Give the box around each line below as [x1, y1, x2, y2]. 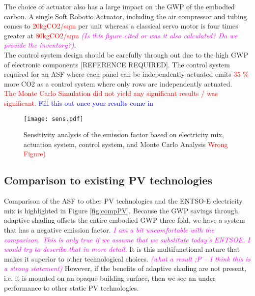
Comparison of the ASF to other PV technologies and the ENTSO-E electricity [4, 196, 243, 206]
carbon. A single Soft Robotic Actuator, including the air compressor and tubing [4, 11, 247, 21]
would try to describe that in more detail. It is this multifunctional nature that [4, 244, 240, 254]
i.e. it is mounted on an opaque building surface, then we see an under [4, 272, 216, 283]
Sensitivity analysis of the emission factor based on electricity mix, [24, 129, 224, 140]
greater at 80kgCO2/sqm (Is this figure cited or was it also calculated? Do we [4, 30, 237, 40]
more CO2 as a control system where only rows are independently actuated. [4, 78, 232, 89]
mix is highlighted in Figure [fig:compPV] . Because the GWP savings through [4, 205, 238, 215]
